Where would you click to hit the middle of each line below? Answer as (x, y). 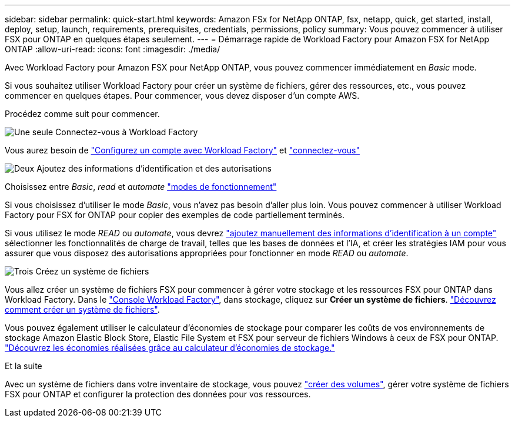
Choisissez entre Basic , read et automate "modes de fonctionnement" (141, 187)
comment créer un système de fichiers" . (82, 309)
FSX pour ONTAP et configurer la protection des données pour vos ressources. (158, 394)
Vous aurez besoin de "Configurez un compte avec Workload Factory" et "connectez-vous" (182, 150)
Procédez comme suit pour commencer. (82, 114)
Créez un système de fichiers (92, 271)
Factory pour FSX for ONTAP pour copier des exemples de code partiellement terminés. (175, 215)
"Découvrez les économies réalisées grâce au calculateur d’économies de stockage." (170, 348)
